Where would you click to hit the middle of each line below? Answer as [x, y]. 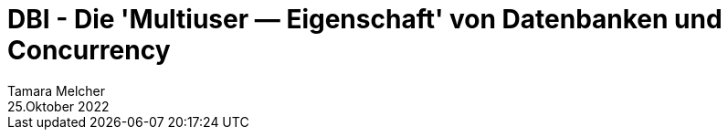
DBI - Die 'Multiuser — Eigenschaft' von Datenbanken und [365, 19]
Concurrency [89, 50]
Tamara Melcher [56, 90]
